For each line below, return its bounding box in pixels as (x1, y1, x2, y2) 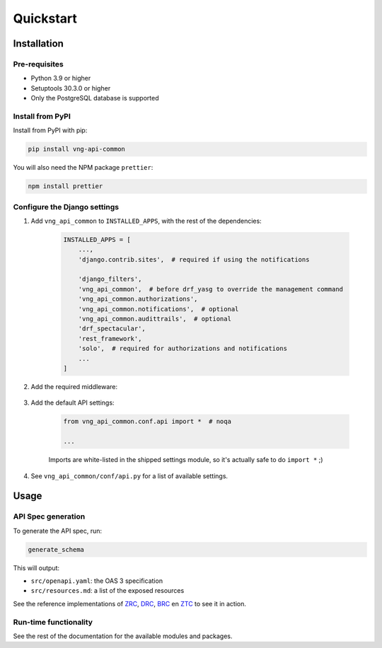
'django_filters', (78, 275, 142, 283)
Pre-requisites (13, 59, 64, 69)
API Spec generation (13, 511, 86, 521)
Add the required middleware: (30, 382, 118, 390)
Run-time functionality (13, 617, 93, 627)
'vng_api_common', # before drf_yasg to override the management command (78, 285, 343, 293)
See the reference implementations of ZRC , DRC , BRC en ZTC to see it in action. (13, 599, 247, 608)
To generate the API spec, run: (13, 526, 103, 535)
